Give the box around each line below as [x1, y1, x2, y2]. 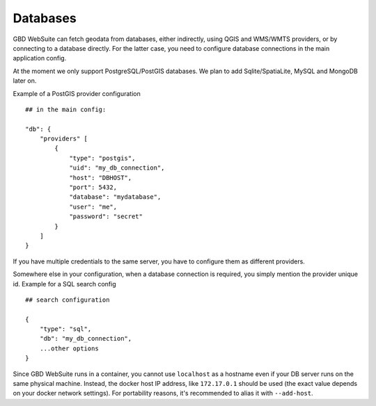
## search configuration [25, 295, 110, 304]
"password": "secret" [69, 213, 143, 220]
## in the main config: [25, 105, 107, 113]
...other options [39, 344, 99, 352]
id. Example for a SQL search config [13, 279, 116, 288]
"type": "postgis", [69, 154, 136, 162]
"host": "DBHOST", [69, 174, 132, 181]
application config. [13, 54, 67, 63]
